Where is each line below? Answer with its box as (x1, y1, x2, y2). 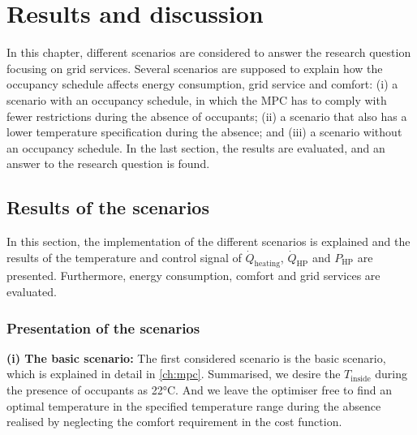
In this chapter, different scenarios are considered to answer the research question (6, 44, 411, 61)
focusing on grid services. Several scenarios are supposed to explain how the (6, 59, 383, 76)
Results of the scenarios (6, 195, 209, 220)
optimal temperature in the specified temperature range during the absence (6, 397, 381, 414)
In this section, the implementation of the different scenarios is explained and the (6, 233, 411, 250)
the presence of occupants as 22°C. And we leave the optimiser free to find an (6, 381, 393, 398)
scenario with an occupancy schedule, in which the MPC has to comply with (6, 91, 387, 108)
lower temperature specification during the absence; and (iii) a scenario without (6, 123, 402, 140)
